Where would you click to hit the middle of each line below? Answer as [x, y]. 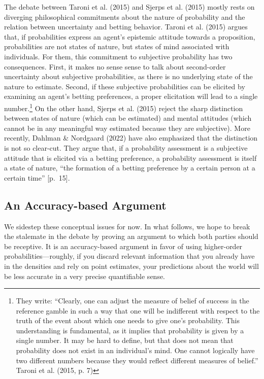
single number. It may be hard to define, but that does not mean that [125, 340]
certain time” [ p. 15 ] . [37, 177]
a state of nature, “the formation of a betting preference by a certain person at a [130, 168]
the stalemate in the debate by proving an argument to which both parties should [131, 236]
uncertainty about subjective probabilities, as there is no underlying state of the [128, 76]
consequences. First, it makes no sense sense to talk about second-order [115, 66]
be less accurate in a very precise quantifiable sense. [85, 276]
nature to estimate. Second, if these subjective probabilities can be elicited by [125, 86]
